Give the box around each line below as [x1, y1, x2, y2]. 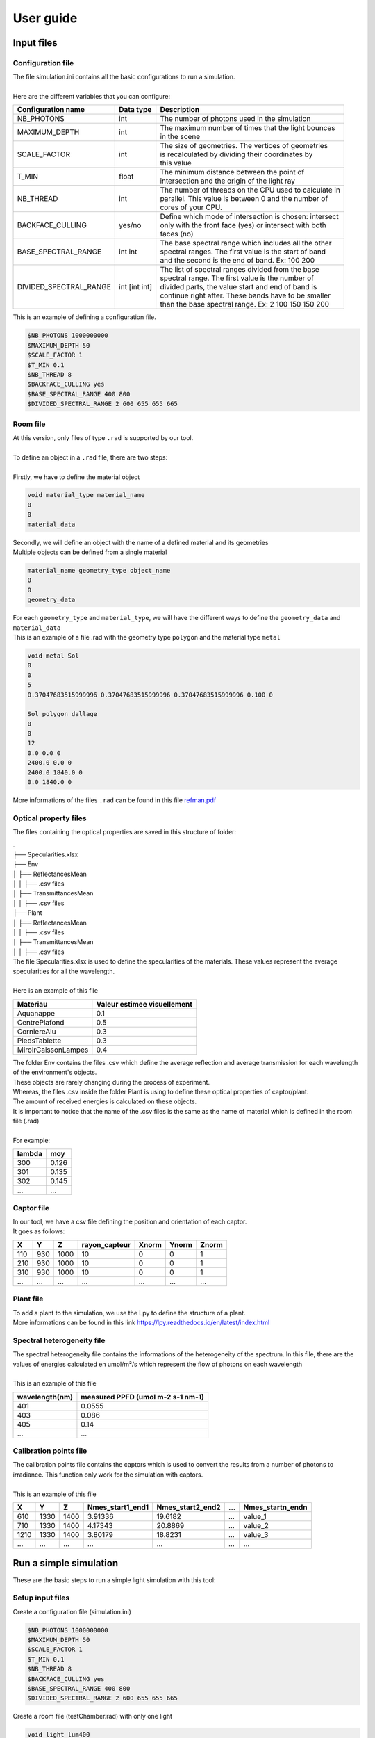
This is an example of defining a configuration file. [12, 313, 156, 321]
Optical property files [12, 813, 87, 823]
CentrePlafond [17, 1017, 65, 1027]
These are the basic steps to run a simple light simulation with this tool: [12, 1575, 216, 1584]
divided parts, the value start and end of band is [160, 282, 317, 292]
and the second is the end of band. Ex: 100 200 [160, 256, 315, 266]
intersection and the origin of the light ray [160, 176, 295, 186]
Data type [119, 105, 152, 115]
